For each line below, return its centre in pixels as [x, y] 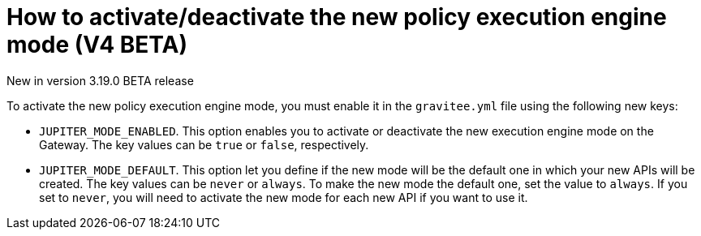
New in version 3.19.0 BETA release [100, 80]
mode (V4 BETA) [97, 45]
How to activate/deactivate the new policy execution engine [337, 17]
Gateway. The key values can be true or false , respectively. [204, 144]
